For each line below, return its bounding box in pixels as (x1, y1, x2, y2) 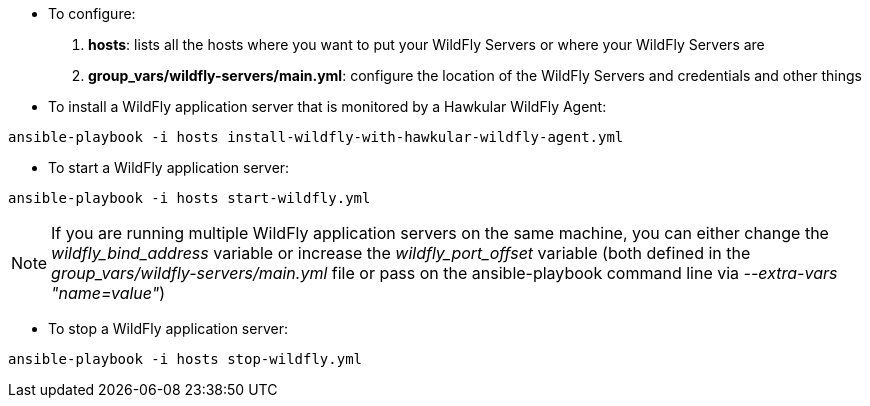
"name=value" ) (51, 283, 166, 303)
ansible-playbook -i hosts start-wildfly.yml (8, 190, 371, 206)
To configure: (48, 5, 136, 22)
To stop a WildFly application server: (48, 320, 288, 337)
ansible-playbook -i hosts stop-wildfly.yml (8, 351, 363, 367)
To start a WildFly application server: (48, 159, 290, 176)
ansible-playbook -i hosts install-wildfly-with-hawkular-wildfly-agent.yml (8, 129, 624, 145)
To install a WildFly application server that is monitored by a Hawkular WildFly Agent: (48, 98, 607, 115)
